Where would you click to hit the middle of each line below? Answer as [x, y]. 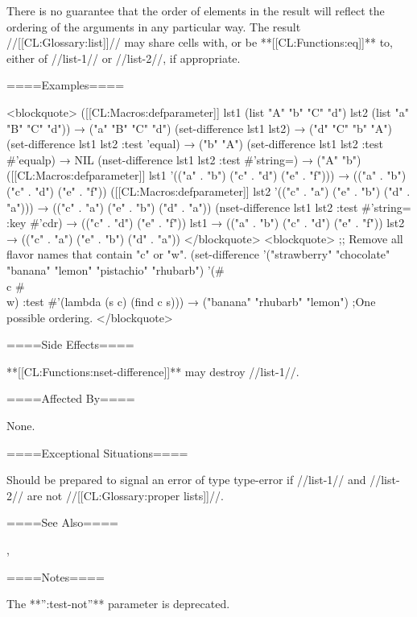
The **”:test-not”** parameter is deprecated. [118, 604]
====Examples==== [66, 85]
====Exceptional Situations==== [97, 452]
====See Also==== [62, 522]
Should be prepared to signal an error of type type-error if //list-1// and [186, 480]
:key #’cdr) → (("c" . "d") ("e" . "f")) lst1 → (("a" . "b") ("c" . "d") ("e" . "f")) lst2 [206, 223]
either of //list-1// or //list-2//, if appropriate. [124, 58]
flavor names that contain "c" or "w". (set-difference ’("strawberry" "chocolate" [198, 254]
